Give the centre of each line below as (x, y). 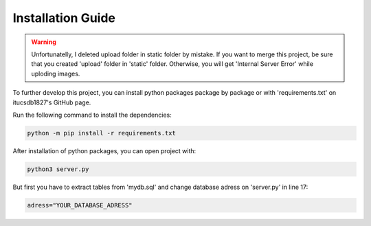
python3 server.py (58, 169)
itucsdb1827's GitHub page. (52, 102)
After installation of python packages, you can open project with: (104, 150)
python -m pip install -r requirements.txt (102, 133)
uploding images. (56, 74)
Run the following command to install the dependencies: (92, 115)
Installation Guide (64, 18)
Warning (44, 42)
